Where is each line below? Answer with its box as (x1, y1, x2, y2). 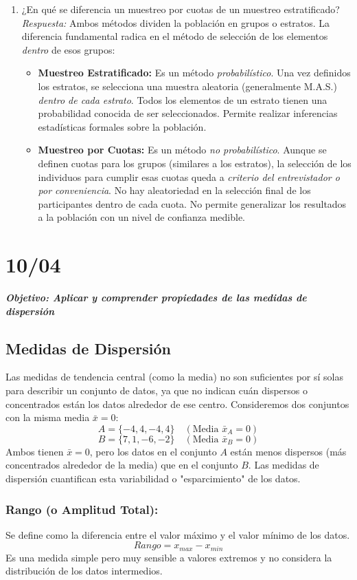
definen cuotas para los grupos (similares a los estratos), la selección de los (38, 155, 352, 170)
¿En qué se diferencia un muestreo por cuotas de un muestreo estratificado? (21, 2, 340, 16)
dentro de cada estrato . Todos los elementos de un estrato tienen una (38, 92, 327, 107)
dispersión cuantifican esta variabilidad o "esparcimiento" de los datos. (5, 471, 301, 485)
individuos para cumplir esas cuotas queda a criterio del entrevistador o (38, 169, 340, 184)
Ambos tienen (5, 444, 64, 458)
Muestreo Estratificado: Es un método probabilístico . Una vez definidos (38, 65, 351, 80)
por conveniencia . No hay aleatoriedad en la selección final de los (38, 183, 311, 197)
